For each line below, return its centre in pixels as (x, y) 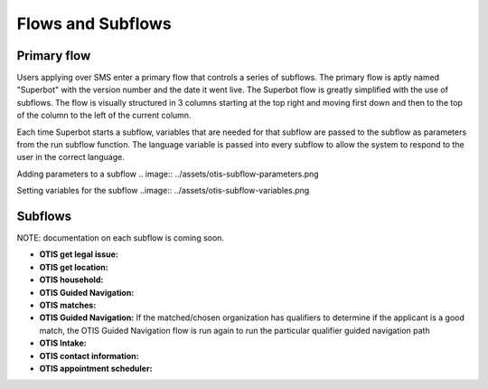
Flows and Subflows (94, 24)
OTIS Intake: (63, 343)
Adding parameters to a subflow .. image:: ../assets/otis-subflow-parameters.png (168, 174)
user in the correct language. (71, 157)
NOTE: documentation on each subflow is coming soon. (121, 238)
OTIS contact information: (89, 356)
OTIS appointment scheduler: (96, 368)
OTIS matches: (68, 305)
